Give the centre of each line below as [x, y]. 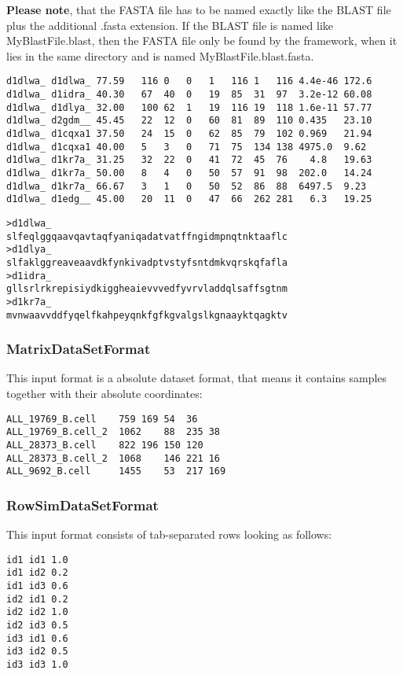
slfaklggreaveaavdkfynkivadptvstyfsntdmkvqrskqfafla [147, 262]
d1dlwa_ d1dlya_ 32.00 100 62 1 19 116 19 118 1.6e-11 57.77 [189, 107]
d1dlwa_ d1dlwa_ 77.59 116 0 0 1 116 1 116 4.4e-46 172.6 [189, 81]
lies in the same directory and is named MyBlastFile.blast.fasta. [160, 55]
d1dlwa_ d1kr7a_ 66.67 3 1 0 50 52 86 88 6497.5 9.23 [187, 186]
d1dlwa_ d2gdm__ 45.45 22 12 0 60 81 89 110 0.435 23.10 [189, 121]
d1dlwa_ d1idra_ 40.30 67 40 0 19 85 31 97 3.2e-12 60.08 [189, 95]
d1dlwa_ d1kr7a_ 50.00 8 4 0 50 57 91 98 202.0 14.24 [189, 173]
